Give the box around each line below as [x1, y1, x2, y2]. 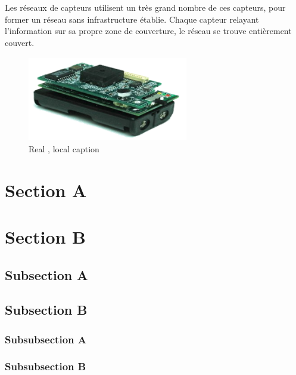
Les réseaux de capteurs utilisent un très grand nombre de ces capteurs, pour [5, 1, 286, 13]
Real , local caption [29, 142, 99, 155]
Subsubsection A [5, 331, 86, 346]
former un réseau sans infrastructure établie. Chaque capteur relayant [5, 13, 259, 25]
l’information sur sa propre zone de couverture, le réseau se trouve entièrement [5, 24, 292, 37]
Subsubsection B [5, 359, 86, 374]
